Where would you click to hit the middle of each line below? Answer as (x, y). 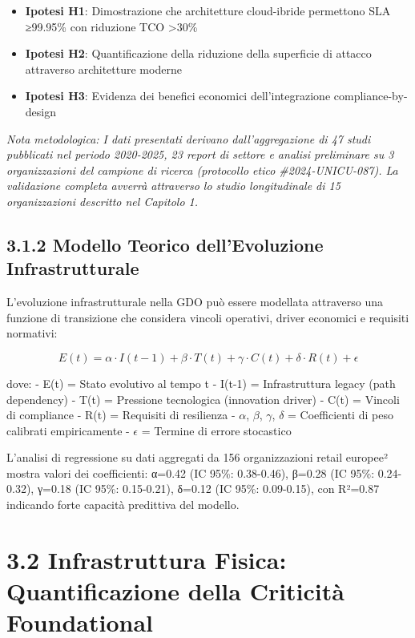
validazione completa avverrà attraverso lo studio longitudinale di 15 (173, 186)
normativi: (32, 333)
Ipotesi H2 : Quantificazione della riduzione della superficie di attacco (198, 53)
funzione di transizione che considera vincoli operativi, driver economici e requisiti (208, 317)
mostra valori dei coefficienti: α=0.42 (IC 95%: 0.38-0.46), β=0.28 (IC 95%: (191, 472)
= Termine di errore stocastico (216, 430)
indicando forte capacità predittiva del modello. (123, 505)
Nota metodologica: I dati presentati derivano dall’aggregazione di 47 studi (189, 138)
